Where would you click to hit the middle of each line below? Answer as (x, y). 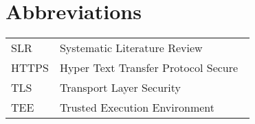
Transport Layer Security (120, 88)
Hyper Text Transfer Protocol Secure (149, 68)
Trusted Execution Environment (137, 108)
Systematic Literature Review (131, 48)
